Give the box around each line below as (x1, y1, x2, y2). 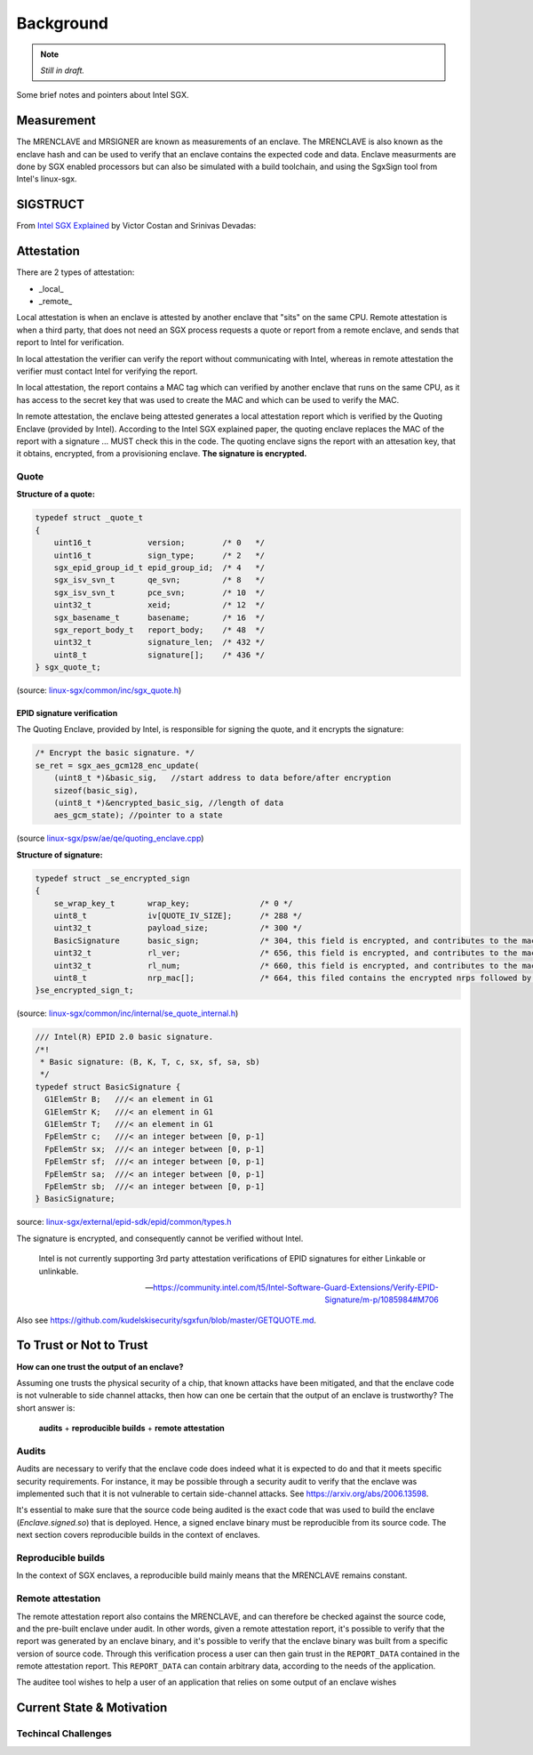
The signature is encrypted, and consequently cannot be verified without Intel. (16, 1233, 304, 1244)
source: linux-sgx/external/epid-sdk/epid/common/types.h (16, 1217, 232, 1228)
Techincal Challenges (16, 1727, 113, 1740)
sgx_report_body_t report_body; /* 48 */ (53, 624, 266, 635)
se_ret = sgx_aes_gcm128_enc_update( (35, 761, 200, 770)
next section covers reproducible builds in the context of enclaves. (16, 1530, 261, 1541)
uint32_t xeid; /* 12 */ (53, 600, 266, 610)
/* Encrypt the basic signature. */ (35, 748, 195, 758)
